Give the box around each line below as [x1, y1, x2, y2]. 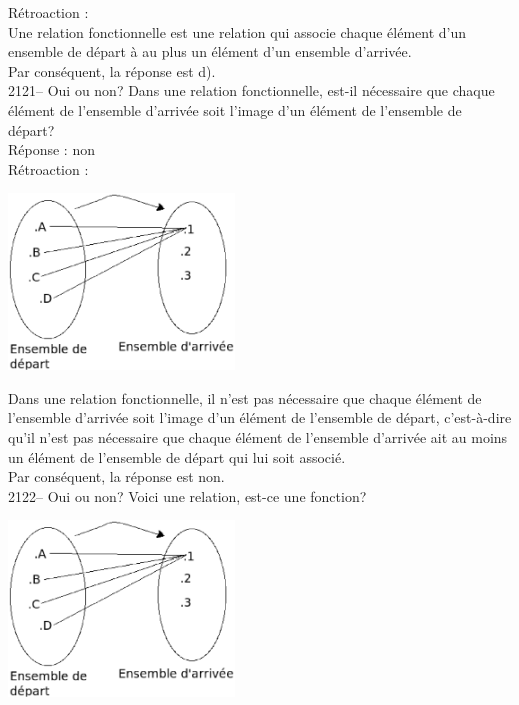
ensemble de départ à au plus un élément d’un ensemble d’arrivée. [8, 41, 412, 62]
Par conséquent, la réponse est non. [8, 466, 225, 487]
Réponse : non [8, 139, 95, 160]
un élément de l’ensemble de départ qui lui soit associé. [8, 446, 346, 467]
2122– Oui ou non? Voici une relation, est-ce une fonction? [8, 485, 367, 506]
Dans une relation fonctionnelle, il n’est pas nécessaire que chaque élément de [8, 387, 482, 408]
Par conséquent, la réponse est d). [8, 60, 216, 81]
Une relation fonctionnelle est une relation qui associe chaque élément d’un [8, 21, 467, 42]
